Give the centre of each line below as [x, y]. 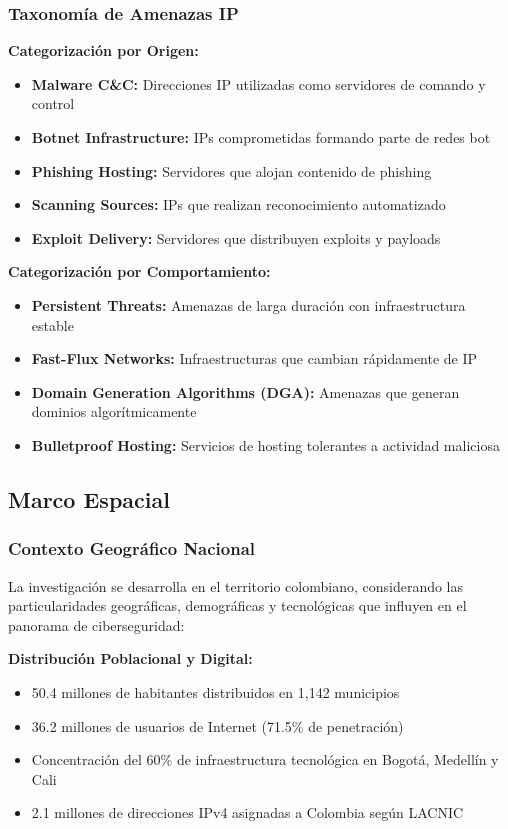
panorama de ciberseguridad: [96, 624]
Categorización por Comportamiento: [139, 271]
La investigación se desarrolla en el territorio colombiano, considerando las [236, 585]
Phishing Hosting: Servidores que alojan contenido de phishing [231, 170]
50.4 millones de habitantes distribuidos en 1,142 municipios [215, 691]
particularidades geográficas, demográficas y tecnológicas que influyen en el [237, 605]
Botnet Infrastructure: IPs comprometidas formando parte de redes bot [261, 137]
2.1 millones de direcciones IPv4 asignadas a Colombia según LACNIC [247, 812]
